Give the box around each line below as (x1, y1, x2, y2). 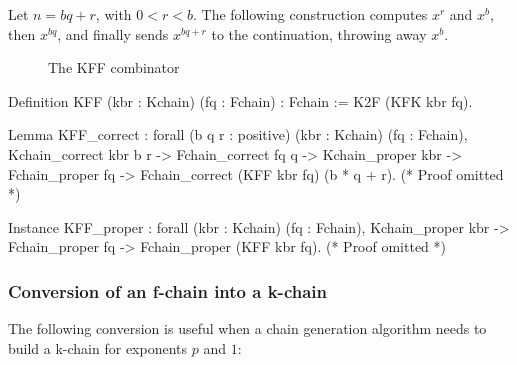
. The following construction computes (192, 4, 428, 24)
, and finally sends (57, 23, 169, 44)
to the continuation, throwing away (211, 23, 427, 44)
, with (95, 4, 132, 24)
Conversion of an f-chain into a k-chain (8, 278, 327, 303)
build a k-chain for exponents (8, 337, 188, 358)
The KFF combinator (48, 57, 180, 78)
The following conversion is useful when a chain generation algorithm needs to (8, 318, 487, 339)
